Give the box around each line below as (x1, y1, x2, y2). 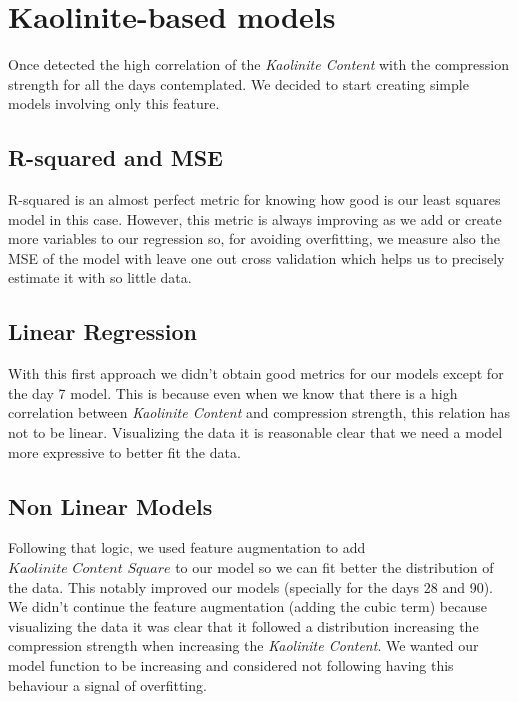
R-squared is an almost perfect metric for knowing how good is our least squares (8, 189, 501, 210)
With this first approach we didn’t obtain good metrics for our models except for (8, 363, 504, 384)
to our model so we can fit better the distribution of (175, 557, 494, 578)
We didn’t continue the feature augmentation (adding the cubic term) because (8, 596, 487, 617)
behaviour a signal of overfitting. (8, 674, 207, 695)
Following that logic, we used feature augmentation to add (8, 537, 366, 558)
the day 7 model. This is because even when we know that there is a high (8, 382, 458, 403)
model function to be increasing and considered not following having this (8, 655, 454, 676)
